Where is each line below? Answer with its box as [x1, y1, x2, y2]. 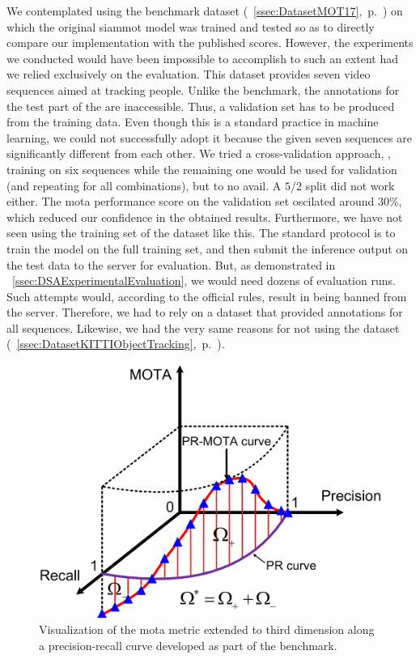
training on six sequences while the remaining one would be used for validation [6, 160, 397, 177]
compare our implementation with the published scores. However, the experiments [6, 34, 414, 51]
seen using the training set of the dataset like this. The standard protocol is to [6, 224, 396, 241]
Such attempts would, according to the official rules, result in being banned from [6, 287, 407, 304]
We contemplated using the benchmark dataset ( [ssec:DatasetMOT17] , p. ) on [6, 2, 403, 19]
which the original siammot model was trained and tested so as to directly [6, 18, 375, 35]
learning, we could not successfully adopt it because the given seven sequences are [6, 129, 413, 146]
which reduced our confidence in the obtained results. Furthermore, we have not [6, 208, 403, 225]
